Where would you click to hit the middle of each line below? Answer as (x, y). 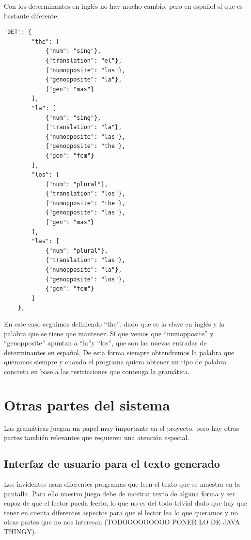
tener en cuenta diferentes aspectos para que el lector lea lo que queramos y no (121, 512)
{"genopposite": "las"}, (85, 213)
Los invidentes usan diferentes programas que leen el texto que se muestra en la (122, 484)
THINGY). (20, 532)
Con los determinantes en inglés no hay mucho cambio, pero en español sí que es (123, 6)
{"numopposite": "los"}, (85, 70)
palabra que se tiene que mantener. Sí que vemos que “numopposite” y (109, 333)
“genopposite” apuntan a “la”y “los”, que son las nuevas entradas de (105, 343)
